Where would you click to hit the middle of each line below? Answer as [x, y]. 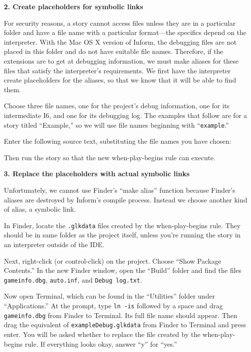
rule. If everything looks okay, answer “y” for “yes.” [101, 344]
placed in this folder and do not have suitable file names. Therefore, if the [114, 51]
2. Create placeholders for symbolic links [74, 6]
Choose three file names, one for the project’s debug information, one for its [117, 106]
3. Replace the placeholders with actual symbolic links [97, 174]
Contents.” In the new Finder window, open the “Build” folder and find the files [123, 270]
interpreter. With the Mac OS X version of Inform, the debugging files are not [120, 42]
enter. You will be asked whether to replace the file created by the [102, 334]
